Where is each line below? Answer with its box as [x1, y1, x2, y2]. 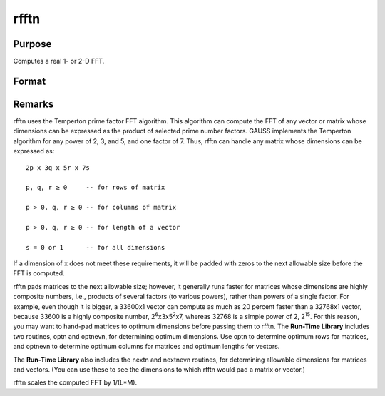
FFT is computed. [13, 269, 65, 278]
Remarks [13, 98, 54, 110]
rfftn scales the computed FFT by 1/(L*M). [13, 378, 138, 387]
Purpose [13, 38, 52, 50]
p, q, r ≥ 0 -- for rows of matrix [26, 183, 165, 192]
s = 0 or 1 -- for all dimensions [26, 243, 165, 251]
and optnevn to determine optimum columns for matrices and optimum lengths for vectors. [13, 342, 280, 351]
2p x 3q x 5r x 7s [26, 163, 91, 171]
